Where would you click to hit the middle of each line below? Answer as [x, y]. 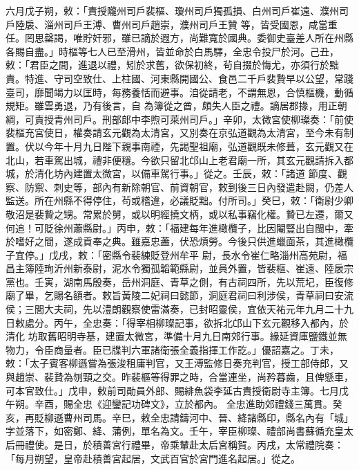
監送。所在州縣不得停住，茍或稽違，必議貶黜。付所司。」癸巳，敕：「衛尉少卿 [179, 200]
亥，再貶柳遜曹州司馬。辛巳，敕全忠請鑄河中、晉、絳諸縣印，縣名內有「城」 [179, 417]
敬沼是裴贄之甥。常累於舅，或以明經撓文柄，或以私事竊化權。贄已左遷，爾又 [179, 214]
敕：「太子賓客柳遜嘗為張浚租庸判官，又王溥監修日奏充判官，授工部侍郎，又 [177, 363]
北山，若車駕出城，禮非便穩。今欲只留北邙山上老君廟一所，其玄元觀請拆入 [175, 160]
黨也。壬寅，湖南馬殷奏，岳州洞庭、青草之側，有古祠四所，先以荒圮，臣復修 [179, 281]
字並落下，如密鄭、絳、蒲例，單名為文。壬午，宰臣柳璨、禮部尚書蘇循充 [170, 431]
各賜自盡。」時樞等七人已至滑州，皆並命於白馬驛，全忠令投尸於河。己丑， [172, 51]
